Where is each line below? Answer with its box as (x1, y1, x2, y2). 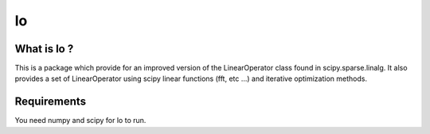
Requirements (14, 95, 87, 109)
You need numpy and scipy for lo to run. (14, 116, 147, 125)
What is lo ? (14, 42, 74, 56)
